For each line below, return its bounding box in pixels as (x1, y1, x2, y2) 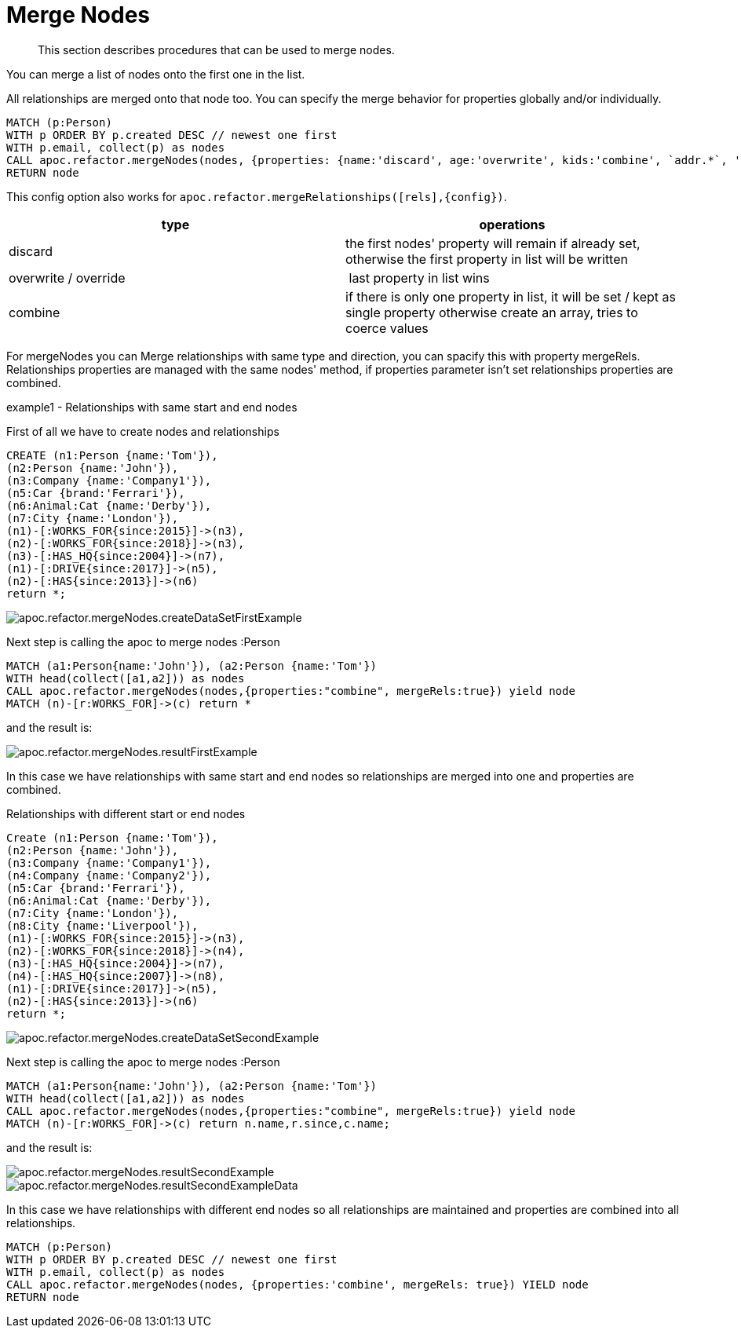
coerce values (345, 320, 429, 336)
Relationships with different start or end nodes (6, 806, 246, 821)
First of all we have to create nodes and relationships (6, 424, 279, 438)
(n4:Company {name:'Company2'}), (6, 868, 212, 882)
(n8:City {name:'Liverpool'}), (6, 919, 199, 932)
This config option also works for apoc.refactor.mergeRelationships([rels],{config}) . (6, 189, 507, 203)
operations (479, 216, 546, 232)
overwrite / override (9, 269, 126, 286)
